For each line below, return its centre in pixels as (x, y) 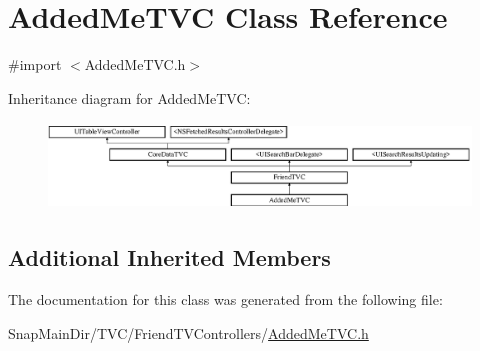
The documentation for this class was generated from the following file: (225, 299)
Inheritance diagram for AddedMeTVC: (129, 97)
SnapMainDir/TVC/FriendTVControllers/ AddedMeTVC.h (188, 332)
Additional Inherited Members (169, 257)
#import (35, 64)
